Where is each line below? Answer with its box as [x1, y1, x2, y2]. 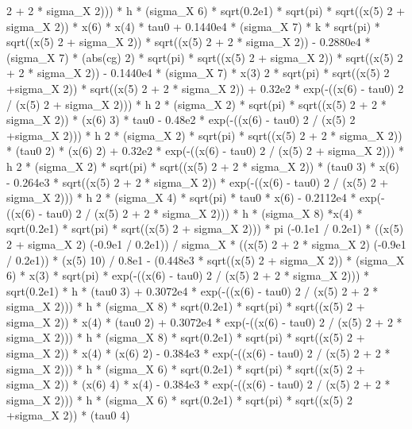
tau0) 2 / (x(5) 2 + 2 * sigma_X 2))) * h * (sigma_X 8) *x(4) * [46, 204, 363, 221]
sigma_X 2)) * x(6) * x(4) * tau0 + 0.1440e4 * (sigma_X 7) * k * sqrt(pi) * [6, 17, 380, 34]
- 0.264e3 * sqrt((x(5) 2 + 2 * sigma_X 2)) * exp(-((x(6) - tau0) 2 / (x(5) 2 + [6, 173, 389, 190]
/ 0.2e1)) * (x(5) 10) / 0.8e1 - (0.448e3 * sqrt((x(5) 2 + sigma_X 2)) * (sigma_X [6, 251, 405, 268]
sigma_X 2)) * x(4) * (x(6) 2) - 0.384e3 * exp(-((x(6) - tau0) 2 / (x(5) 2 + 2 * [6, 345, 391, 361]
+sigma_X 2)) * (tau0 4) [6, 407, 130, 423]
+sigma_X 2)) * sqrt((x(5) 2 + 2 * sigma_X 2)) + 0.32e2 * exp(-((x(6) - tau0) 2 [6, 79, 404, 96]
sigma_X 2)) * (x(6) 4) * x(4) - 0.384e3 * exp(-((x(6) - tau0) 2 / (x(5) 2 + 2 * [6, 376, 391, 392]
